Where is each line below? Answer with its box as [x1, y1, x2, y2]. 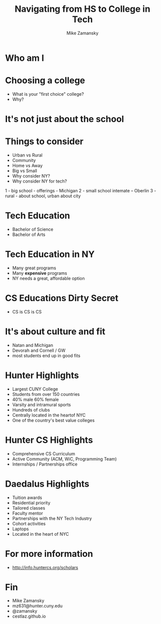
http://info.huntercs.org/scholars [12, 564, 79, 570]
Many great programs [12, 265, 56, 271]
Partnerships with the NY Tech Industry [12, 515, 92, 521]
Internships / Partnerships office [12, 461, 78, 467]
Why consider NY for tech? [12, 178, 67, 184]
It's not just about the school [5, 114, 124, 125]
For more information [5, 548, 93, 559]
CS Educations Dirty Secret [5, 293, 119, 304]
